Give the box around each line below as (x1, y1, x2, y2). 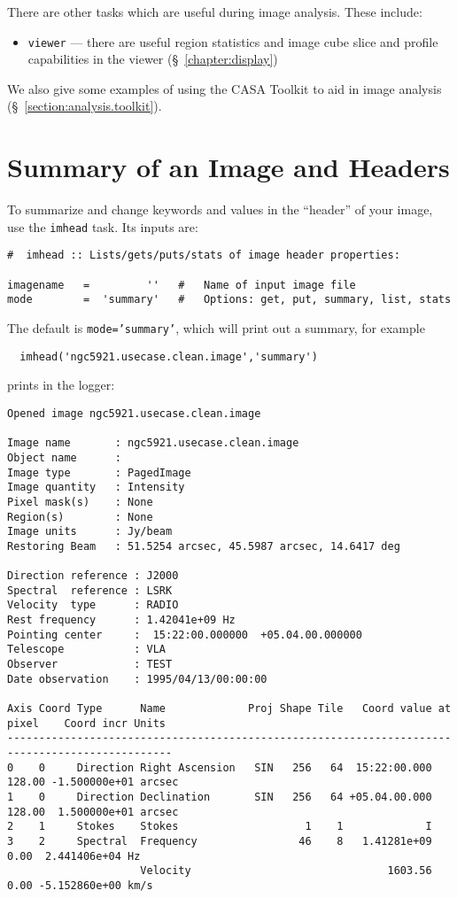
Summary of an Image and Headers (7, 149, 450, 185)
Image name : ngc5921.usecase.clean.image (7, 437, 299, 450)
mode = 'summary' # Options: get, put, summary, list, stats (7, 293, 452, 306)
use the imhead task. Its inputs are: (7, 217, 198, 236)
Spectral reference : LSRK (7, 584, 173, 597)
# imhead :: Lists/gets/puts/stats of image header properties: (7, 249, 400, 262)
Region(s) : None (7, 510, 153, 523)
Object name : (7, 451, 121, 464)
